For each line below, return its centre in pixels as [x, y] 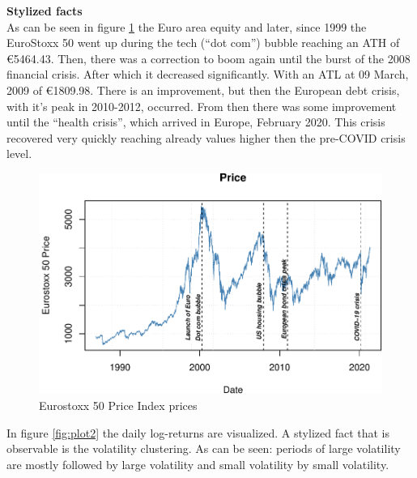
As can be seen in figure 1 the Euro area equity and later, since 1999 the [187, 26]
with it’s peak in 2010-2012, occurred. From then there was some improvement [202, 106]
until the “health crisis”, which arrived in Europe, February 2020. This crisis [196, 122]
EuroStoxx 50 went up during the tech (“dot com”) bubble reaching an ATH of [203, 43]
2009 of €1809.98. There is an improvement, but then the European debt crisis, [203, 90]
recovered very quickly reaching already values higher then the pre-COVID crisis [206, 137]
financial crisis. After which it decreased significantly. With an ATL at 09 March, [208, 74]
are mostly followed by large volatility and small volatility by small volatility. [198, 464]
